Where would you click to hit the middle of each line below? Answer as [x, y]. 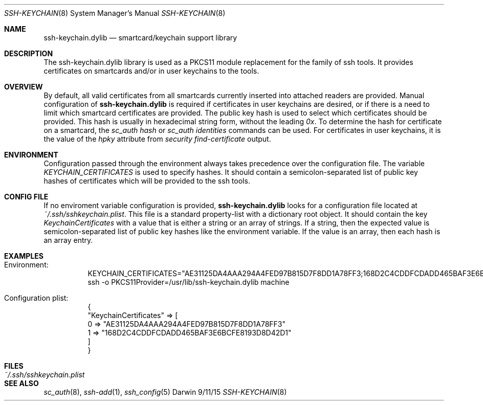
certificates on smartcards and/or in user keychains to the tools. [151, 71]
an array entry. [68, 240]
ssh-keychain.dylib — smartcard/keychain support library [140, 38]
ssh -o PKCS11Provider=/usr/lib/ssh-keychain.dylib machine [189, 282]
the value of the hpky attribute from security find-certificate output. [157, 139]
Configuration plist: [36, 298]
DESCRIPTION [29, 53]
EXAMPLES [24, 256]
